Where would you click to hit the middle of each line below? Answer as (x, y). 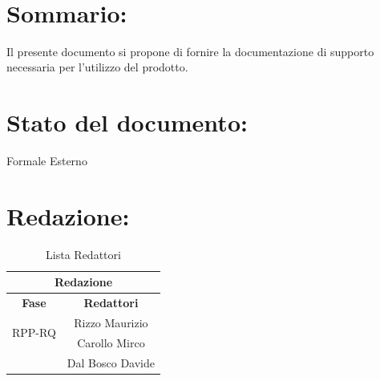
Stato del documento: (127, 122)
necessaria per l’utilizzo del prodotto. (97, 67)
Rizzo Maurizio (111, 323)
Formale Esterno (47, 161)
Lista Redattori (83, 254)
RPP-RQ (34, 332)
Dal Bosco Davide (111, 362)
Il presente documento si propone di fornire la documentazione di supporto (190, 51)
